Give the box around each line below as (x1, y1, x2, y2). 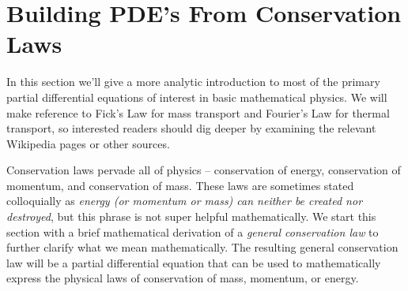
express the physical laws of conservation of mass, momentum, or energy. (6, 270, 359, 286)
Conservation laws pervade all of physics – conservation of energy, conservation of (6, 162, 401, 178)
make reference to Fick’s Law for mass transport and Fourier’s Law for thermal (6, 104, 390, 121)
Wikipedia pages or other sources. (6, 135, 170, 151)
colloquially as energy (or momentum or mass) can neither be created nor (6, 192, 363, 209)
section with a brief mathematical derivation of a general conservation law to (6, 223, 379, 240)
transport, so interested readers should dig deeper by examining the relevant (6, 120, 376, 136)
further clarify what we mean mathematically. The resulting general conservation (6, 239, 399, 256)
